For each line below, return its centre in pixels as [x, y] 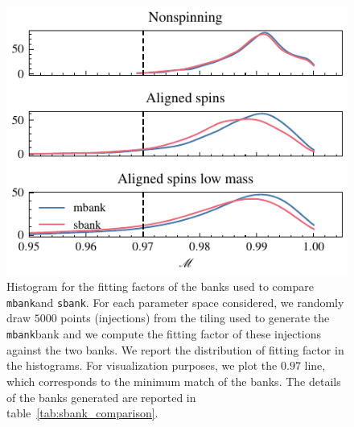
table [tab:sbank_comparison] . [82, 413]
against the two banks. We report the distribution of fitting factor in [175, 349]
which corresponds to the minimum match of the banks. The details [174, 381]
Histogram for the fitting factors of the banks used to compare [160, 286]
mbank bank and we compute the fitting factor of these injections [164, 334]
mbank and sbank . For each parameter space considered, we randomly [175, 302]
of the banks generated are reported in [101, 397]
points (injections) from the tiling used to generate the [195, 318]
